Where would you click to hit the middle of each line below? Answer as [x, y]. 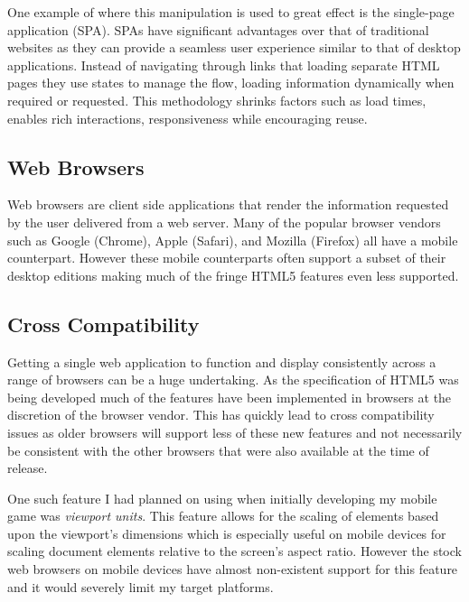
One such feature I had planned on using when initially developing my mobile [222, 498]
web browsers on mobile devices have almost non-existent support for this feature [233, 569]
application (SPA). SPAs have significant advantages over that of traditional [218, 29]
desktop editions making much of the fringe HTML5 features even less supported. [233, 275]
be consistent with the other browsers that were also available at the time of [218, 450]
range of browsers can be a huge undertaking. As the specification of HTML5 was [233, 380]
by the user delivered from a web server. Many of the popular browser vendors [224, 222]
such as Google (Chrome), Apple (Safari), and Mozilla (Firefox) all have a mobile [233, 240]
